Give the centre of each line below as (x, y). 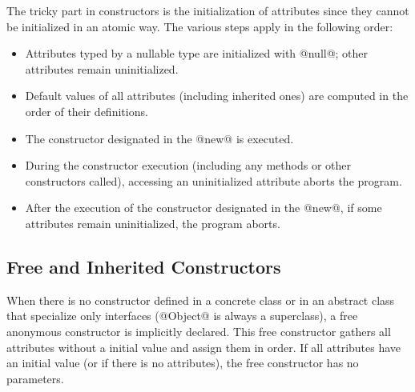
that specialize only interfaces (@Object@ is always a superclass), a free (182, 316)
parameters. (35, 378)
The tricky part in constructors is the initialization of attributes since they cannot (208, 10)
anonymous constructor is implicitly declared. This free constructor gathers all (199, 331)
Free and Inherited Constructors (144, 266)
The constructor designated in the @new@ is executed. (159, 138)
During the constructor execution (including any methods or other (188, 165)
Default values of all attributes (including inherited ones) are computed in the (217, 96)
